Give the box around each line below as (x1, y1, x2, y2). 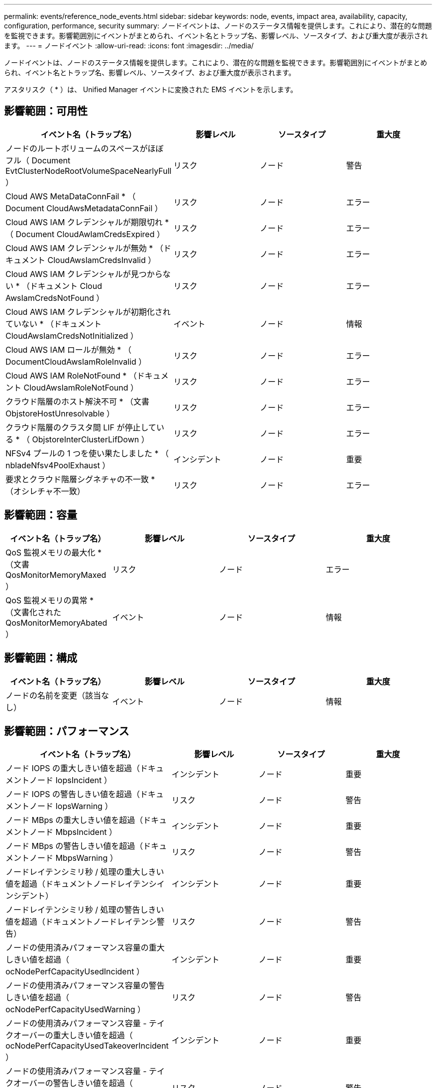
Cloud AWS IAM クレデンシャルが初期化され (5, 306, 171, 317)
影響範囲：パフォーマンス (4, 724, 129, 737)
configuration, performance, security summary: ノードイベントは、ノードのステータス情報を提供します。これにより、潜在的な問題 (4, 21, 432, 30)
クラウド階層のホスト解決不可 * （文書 (5, 396, 150, 407)
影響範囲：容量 (4, 509, 77, 522)
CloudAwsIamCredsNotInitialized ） (5, 330, 138, 341)
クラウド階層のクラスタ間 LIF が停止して (5, 422, 156, 432)
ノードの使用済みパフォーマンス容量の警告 (5, 980, 165, 991)
